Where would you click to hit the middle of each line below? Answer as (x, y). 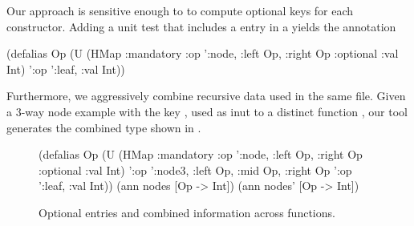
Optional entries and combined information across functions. (187, 212)
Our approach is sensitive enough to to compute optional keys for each (180, 10)
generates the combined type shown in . (104, 127)
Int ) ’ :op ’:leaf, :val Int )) (66, 69)
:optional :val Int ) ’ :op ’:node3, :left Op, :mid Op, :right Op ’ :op (195, 169)
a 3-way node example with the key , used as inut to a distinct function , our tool (207, 111)
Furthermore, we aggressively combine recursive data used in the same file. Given (206, 96)
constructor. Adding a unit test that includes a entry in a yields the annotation (201, 26)
